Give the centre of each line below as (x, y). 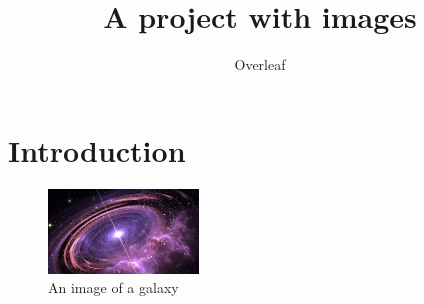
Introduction (97, 149)
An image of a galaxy (113, 287)
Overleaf (260, 64)
